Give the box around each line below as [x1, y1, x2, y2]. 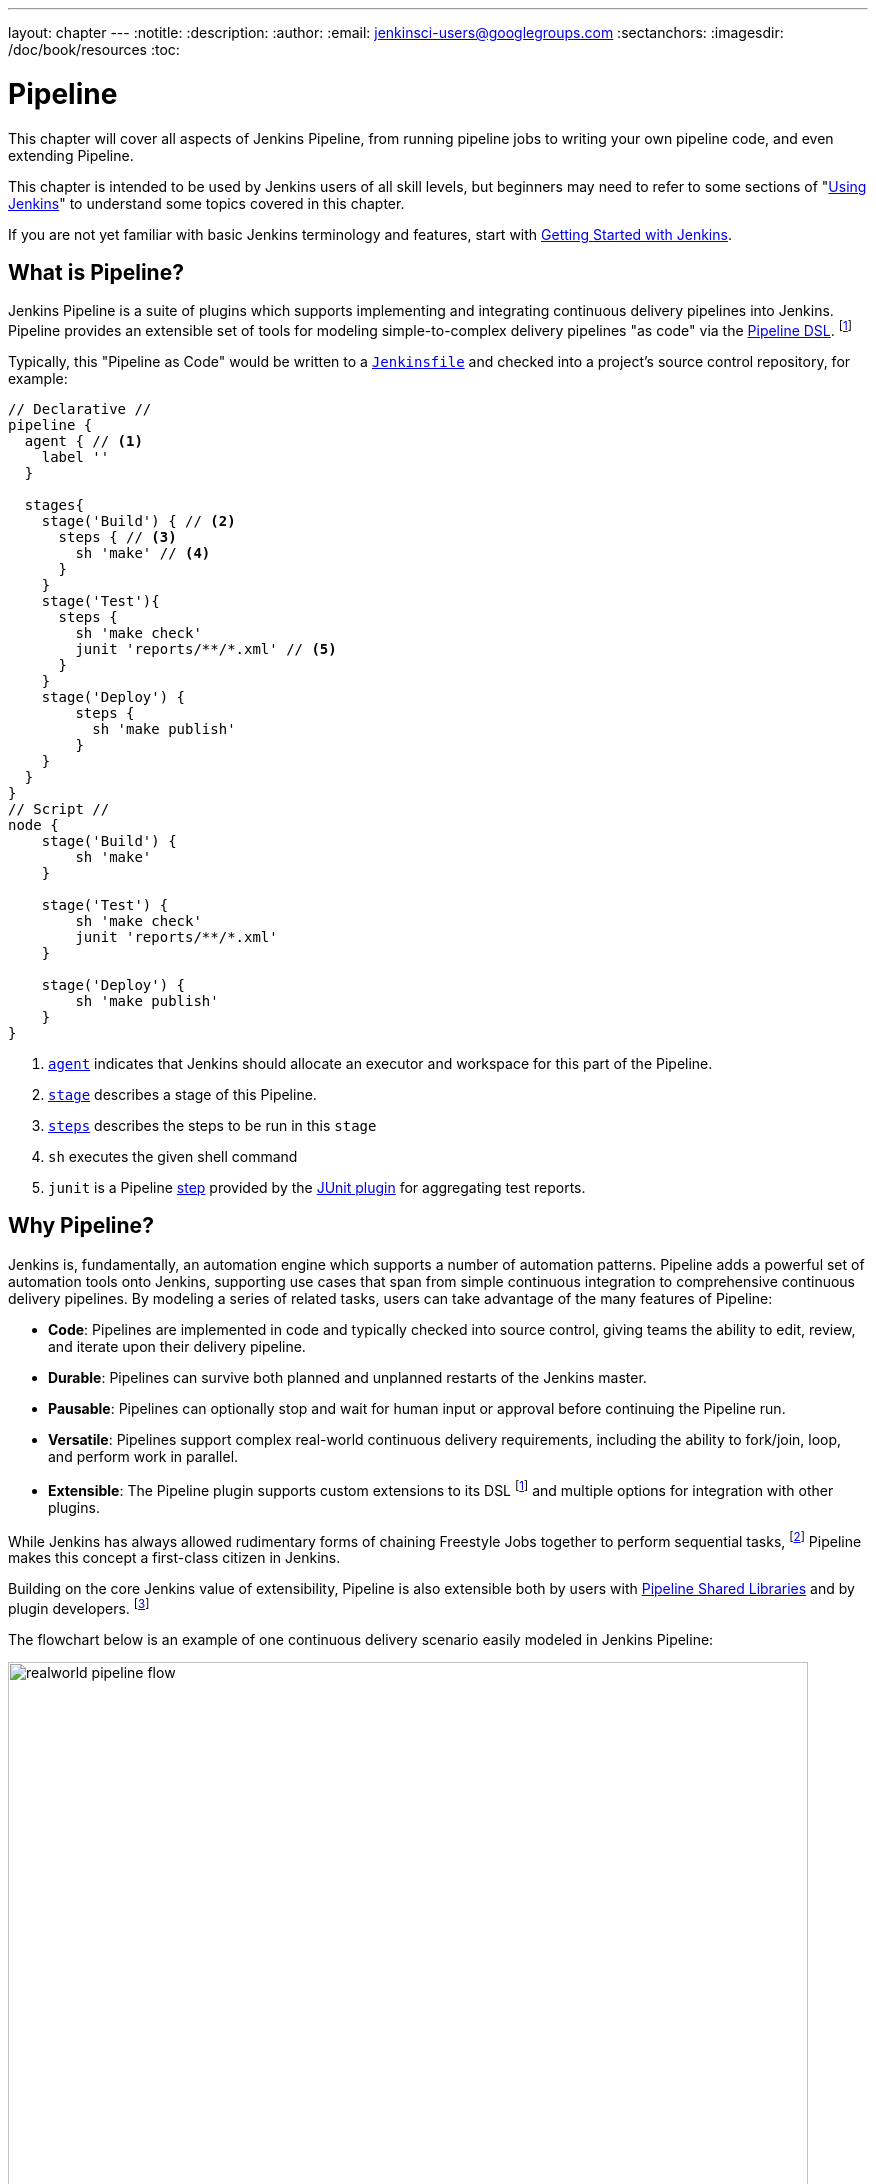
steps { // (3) [58, 529, 177, 545]
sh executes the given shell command [48, 1148, 298, 1165]
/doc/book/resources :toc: [8, 41, 180, 58]
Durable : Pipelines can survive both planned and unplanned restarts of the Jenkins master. [48, 1368, 647, 1386]
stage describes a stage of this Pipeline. [48, 1086, 317, 1103]
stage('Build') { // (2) [41, 513, 236, 529]
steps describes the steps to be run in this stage [48, 1117, 377, 1134]
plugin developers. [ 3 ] [8, 1597, 150, 1617]
